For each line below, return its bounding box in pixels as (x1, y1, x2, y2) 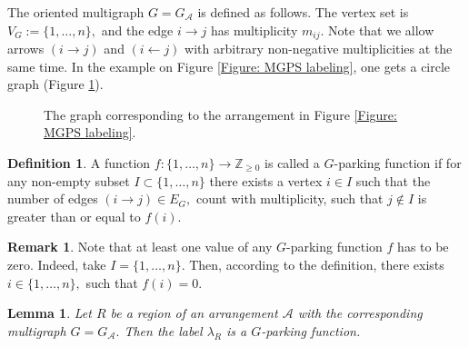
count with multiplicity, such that (195, 189, 384, 208)
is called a (264, 154, 320, 173)
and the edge (101, 20, 174, 39)
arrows (7, 39, 45, 58)
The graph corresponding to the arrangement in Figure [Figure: (44, 104, 397, 124)
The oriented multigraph (7, 3, 145, 21)
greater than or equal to (7, 206, 141, 225)
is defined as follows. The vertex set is (197, 3, 409, 21)
